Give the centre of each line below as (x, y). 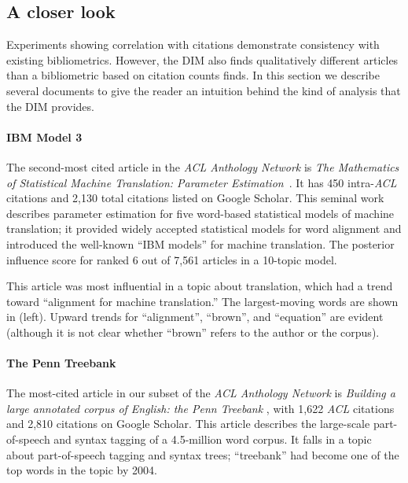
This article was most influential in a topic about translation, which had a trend (200, 286)
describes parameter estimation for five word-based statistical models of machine (200, 213)
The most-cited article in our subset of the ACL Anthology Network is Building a (201, 393)
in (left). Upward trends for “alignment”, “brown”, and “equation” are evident (195, 317)
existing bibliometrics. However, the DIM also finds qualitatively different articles (202, 59)
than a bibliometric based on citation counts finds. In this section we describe (193, 75)
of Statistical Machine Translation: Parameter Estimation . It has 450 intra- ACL (202, 182)
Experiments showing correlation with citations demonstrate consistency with (193, 44)
